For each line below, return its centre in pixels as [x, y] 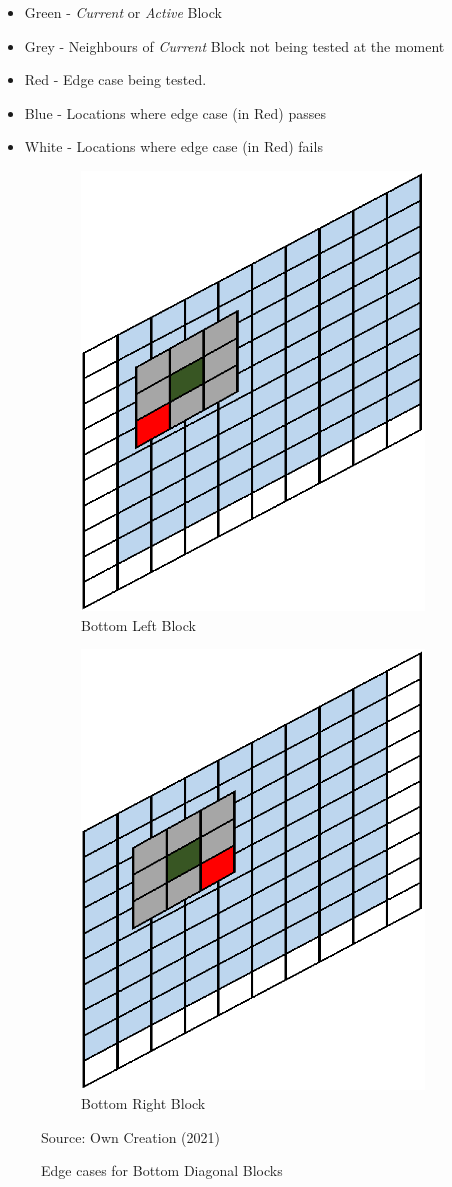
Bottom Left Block [138, 624]
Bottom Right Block [143, 1103]
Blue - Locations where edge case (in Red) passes [175, 112]
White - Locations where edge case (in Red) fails [173, 146]
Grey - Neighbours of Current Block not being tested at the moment [234, 45]
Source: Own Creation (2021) [130, 1136]
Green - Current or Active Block [123, 12]
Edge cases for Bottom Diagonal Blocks [162, 1170]
